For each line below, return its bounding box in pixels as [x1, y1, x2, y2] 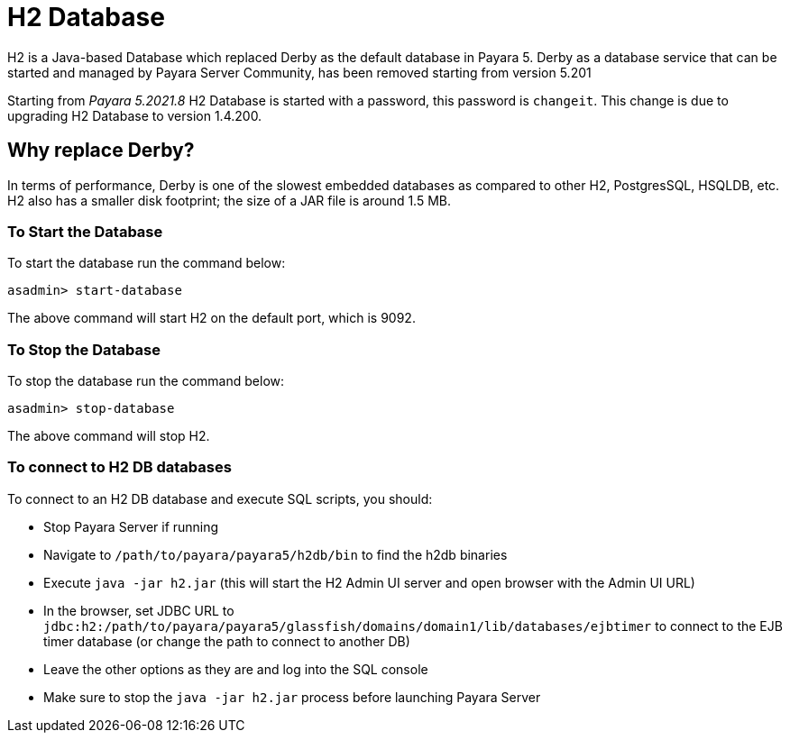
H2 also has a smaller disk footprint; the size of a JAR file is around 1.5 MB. [7, 192, 452, 208]
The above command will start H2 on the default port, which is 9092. [7, 310, 416, 326]
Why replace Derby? [7, 139, 195, 162]
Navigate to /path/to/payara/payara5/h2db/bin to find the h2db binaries [43, 546, 508, 562]
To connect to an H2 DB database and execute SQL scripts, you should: [7, 490, 433, 507]
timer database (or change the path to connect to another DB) [43, 633, 410, 649]
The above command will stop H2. [7, 428, 210, 444]
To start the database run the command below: [7, 255, 286, 271]
